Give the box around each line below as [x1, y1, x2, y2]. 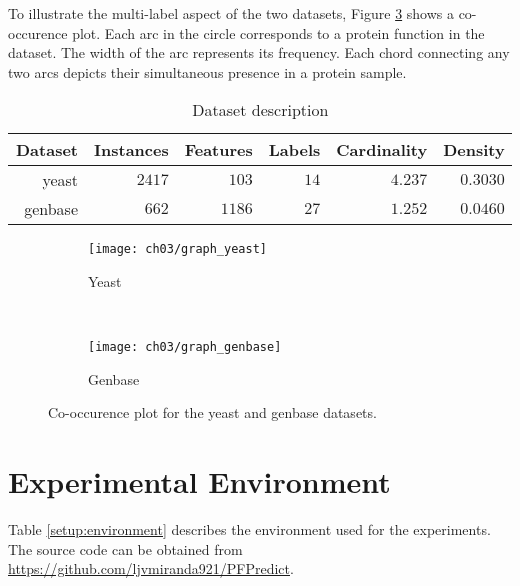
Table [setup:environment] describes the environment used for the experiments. [8, 519, 491, 540]
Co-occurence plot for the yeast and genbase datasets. [48, 402, 377, 423]
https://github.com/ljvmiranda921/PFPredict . [8, 558, 294, 579]
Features [184, 138, 253, 162]
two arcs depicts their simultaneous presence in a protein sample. [8, 61, 407, 82]
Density [443, 138, 505, 162]
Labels [268, 138, 321, 162]
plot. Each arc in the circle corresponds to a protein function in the [72, 22, 485, 43]
